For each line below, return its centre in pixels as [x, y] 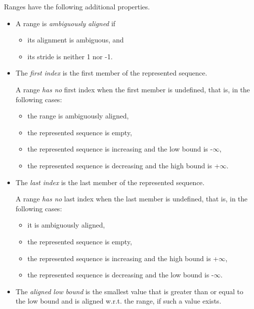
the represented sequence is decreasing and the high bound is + [124, 165]
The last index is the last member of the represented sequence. [110, 182]
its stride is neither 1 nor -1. [70, 56]
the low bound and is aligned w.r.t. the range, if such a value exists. [118, 301]
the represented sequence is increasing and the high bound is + [123, 258]
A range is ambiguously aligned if [65, 23]
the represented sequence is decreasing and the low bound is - [121, 275]
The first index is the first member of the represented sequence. [111, 73]
